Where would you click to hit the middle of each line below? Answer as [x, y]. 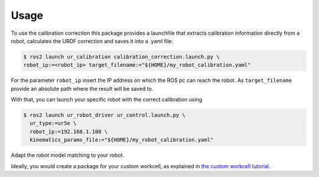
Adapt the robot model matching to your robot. [68, 155]
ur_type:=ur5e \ [53, 123]
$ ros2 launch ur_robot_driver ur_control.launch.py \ [104, 115]
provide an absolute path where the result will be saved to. [82, 88]
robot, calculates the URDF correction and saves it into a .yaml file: [92, 41]
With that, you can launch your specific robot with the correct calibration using [107, 100]
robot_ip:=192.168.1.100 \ [69, 132]
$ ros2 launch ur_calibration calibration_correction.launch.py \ [121, 57]
